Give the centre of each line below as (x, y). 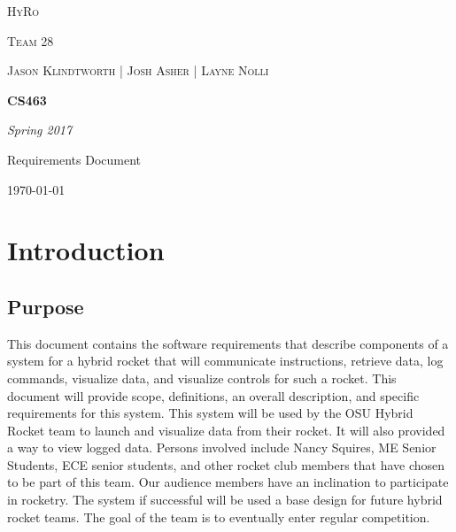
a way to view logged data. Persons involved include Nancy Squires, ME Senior (222, 447)
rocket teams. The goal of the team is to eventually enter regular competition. (219, 517)
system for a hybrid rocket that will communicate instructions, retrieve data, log (225, 361)
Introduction (86, 250)
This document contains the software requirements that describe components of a (228, 343)
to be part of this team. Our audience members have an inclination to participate (228, 482)
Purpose (46, 306)
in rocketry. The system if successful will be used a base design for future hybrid (225, 500)
